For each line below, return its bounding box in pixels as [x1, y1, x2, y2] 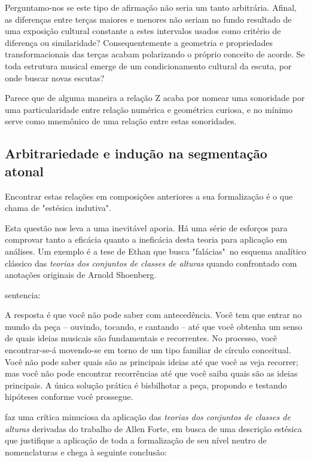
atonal [5, 161, 44, 180]
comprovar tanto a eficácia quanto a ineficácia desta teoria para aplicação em [5, 233, 287, 246]
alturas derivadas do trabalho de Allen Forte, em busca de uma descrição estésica [5, 422, 302, 435]
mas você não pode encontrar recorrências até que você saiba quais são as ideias [5, 367, 298, 380]
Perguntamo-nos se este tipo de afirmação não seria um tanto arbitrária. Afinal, [5, 1, 297, 13]
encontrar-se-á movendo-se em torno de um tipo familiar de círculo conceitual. [5, 344, 291, 356]
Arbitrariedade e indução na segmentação [5, 144, 267, 163]
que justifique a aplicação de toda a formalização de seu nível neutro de [5, 434, 267, 446]
